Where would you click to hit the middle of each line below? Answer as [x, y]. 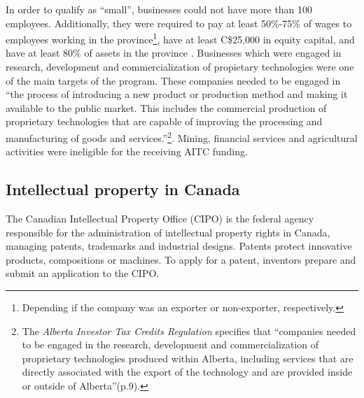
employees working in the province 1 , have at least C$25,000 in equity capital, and [180, 38]
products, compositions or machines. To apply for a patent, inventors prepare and [181, 259]
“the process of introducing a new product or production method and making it [177, 94]
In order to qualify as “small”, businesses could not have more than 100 [159, 9]
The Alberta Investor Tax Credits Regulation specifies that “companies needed [189, 331]
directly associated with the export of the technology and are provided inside [187, 372]
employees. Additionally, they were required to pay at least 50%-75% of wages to [179, 23]
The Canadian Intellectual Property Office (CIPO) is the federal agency [160, 219]
